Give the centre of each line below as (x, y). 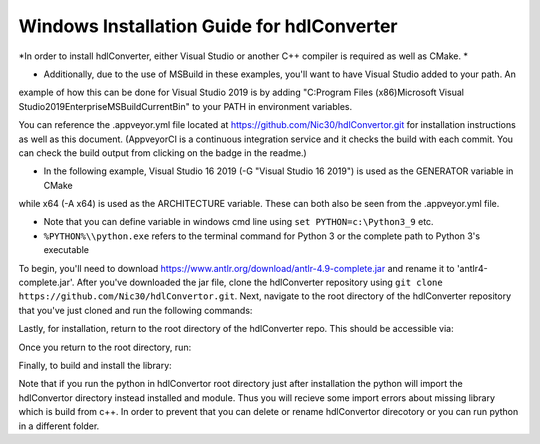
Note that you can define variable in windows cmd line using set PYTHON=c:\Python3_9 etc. (238, 222)
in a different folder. (59, 426)
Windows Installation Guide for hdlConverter (208, 26)
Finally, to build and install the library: (95, 365)
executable (66, 250)
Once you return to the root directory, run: (105, 347)
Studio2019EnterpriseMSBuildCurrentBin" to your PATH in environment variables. (185, 106)
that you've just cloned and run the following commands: (135, 310)
